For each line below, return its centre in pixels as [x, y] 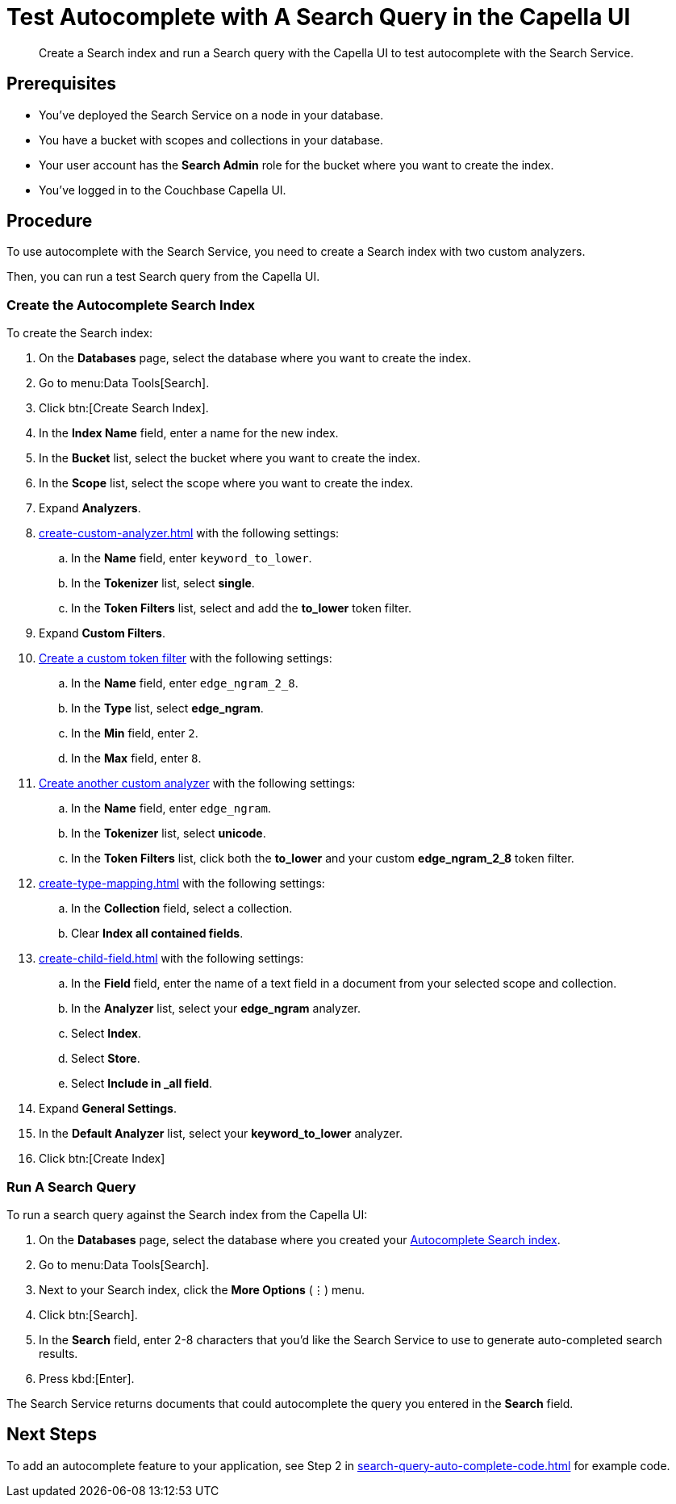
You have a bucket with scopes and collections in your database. [211, 140]
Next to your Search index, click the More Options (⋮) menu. [202, 1289]
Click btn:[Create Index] [102, 1159]
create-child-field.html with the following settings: [171, 959]
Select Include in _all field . [142, 1084]
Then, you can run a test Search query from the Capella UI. [163, 277]
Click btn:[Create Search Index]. [124, 408]
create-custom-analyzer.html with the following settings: [189, 533]
